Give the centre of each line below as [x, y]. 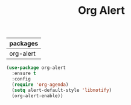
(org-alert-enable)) [37, 96]
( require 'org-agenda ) [40, 85]
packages [24, 44]
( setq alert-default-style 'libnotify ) [62, 90]
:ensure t [24, 73]
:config [21, 79]
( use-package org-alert [36, 68]
